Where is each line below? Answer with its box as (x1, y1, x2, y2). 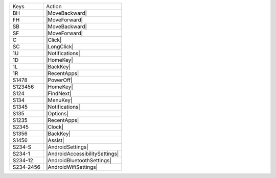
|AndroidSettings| (46, 143, 89, 150)
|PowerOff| (46, 77, 73, 84)
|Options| (46, 110, 68, 117)
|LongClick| (46, 43, 74, 50)
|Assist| (46, 137, 64, 144)
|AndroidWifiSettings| (46, 164, 98, 170)
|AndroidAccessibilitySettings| (46, 150, 119, 157)
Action (46, 3, 62, 10)
